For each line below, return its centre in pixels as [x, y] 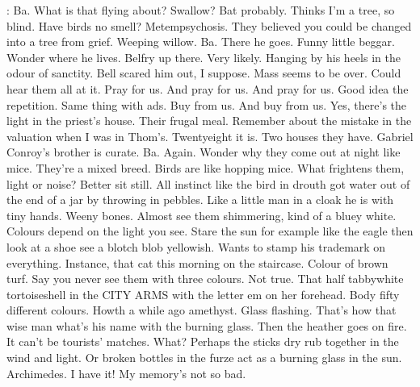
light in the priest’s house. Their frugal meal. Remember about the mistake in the [209, 121]
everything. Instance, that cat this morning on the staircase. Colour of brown [197, 262]
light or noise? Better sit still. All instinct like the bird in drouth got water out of [208, 183]
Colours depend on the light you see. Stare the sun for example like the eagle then [210, 231]
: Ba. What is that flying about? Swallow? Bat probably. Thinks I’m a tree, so [201, 10]
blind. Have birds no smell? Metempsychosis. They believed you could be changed [209, 25]
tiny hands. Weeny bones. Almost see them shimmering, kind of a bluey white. [202, 215]
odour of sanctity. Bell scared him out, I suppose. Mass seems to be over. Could [204, 73]
